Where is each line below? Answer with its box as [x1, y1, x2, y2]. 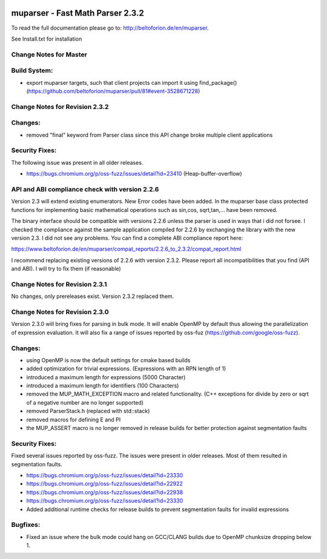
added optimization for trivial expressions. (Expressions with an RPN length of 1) [26, 365, 226, 372]
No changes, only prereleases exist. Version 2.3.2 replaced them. [11, 293, 174, 300]
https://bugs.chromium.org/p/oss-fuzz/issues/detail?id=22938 [26, 488, 183, 496]
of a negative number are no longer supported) [26, 399, 144, 406]
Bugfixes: [11, 521, 41, 529]
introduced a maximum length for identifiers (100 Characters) [26, 382, 179, 389]
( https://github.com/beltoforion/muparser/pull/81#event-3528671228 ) [26, 88, 200, 94]
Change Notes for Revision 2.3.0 [11, 308, 109, 316]
